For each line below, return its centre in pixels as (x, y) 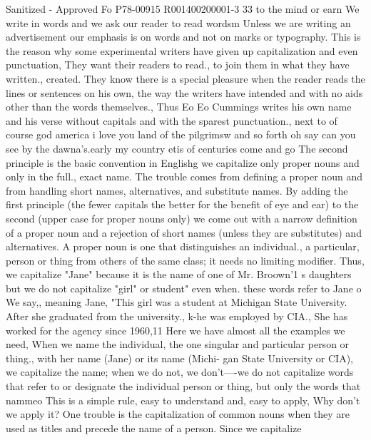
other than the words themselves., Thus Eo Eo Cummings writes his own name (179, 107)
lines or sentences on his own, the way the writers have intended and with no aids (184, 92)
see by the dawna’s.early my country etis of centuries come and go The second (177, 148)
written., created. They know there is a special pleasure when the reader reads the (185, 78)
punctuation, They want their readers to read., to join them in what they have (178, 65)
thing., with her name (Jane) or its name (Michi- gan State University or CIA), (180, 358)
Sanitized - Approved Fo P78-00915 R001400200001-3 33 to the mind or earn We (183, 9)
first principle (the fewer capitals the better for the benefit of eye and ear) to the (182, 204)
